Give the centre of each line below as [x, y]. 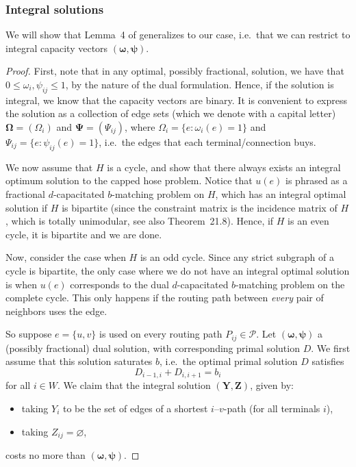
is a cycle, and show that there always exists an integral [224, 167]
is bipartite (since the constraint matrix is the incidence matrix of [200, 207]
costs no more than [46, 455]
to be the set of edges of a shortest [135, 408]
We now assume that [49, 167]
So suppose [29, 334]
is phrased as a [317, 180]
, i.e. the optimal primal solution [229, 361]
